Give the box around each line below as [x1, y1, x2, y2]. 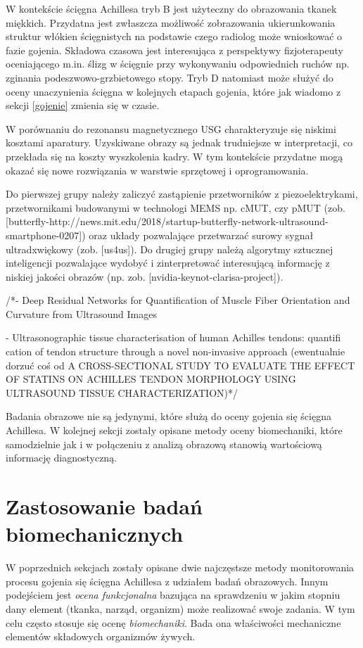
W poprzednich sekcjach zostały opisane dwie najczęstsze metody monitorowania [6, 560, 355, 575]
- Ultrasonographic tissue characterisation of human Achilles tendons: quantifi [6, 330, 341, 345]
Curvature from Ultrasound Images [6, 306, 157, 321]
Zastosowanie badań [6, 492, 203, 520]
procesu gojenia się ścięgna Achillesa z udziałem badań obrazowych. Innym [6, 573, 329, 588]
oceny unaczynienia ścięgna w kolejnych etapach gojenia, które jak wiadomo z [6, 84, 341, 99]
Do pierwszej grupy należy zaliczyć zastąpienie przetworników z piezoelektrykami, [6, 186, 358, 201]
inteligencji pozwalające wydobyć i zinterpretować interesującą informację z [6, 255, 330, 270]
